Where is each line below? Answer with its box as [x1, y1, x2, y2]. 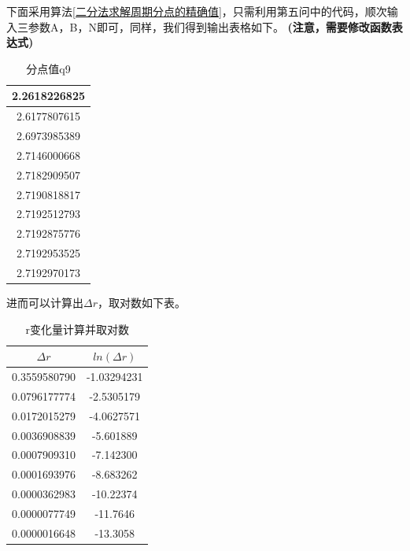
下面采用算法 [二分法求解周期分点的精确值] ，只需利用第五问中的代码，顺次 [6, 3, 387, 19]
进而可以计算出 [6, 294, 83, 311]
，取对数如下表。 [98, 294, 186, 311]
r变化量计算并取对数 [25, 320, 129, 337]
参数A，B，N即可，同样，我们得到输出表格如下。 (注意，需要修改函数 [28, 18, 392, 35]
